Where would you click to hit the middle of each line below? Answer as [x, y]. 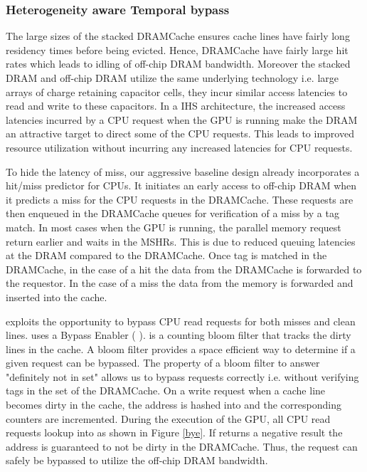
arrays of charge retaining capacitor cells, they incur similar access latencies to [177, 91]
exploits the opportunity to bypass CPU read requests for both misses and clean [181, 321]
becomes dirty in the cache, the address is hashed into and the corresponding [174, 405]
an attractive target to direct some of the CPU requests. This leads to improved [180, 133]
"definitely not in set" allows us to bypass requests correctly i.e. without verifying [182, 376]
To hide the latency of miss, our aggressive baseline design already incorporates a [183, 171]
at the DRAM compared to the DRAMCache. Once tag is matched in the [166, 255]
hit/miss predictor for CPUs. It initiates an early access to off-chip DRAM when [181, 185]
